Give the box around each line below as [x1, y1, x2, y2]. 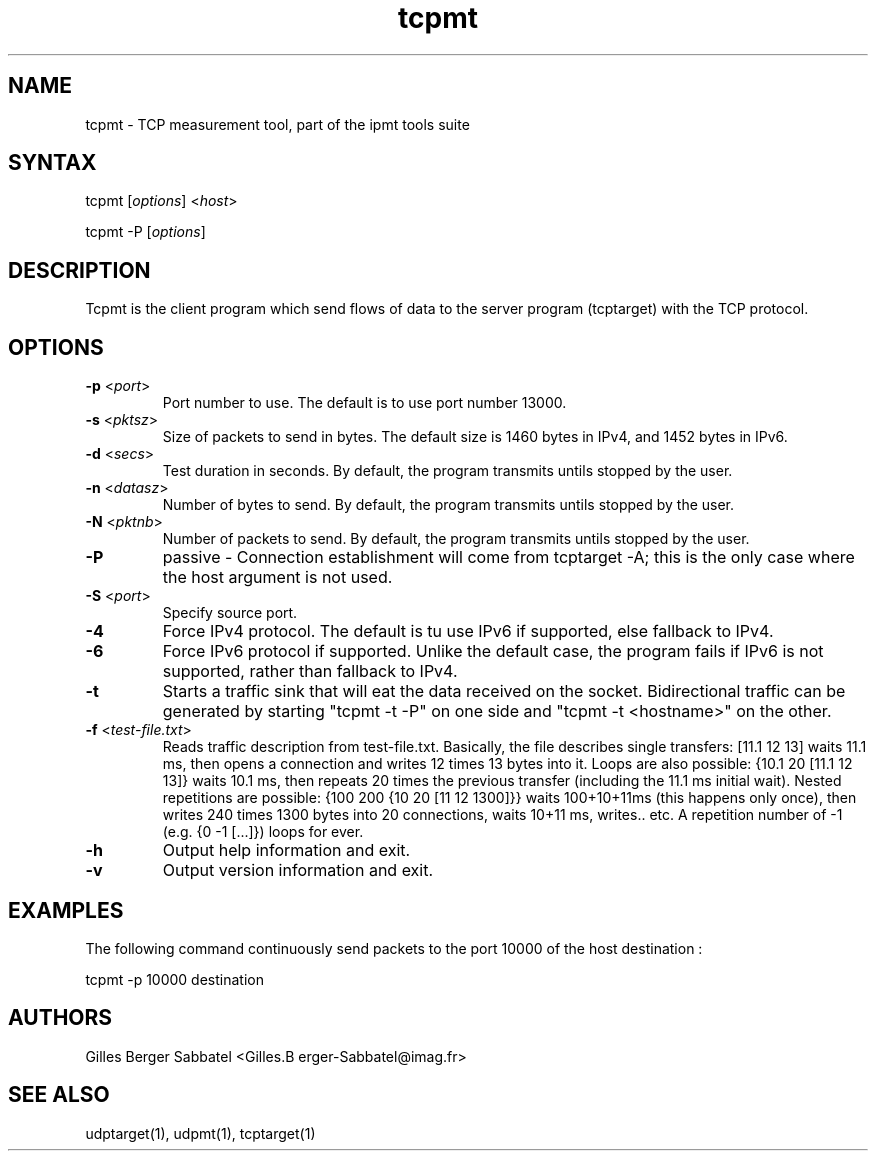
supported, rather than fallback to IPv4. [162, 661, 458, 682]
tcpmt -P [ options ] [85, 223, 206, 241]
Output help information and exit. [162, 840, 411, 861]
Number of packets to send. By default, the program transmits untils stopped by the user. [162, 530, 750, 548]
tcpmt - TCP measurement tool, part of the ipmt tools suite [85, 115, 470, 133]
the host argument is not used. [162, 567, 393, 588]
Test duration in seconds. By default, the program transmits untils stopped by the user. [162, 462, 733, 480]
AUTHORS [8, 1005, 113, 1031]
